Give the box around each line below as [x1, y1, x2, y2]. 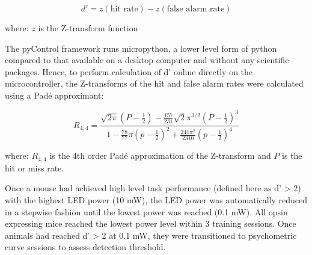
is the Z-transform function [38, 22, 138, 34]
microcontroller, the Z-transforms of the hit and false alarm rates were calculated [5, 77, 304, 90]
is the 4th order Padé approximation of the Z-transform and [49, 149, 271, 162]
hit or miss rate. [5, 161, 64, 174]
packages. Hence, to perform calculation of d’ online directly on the [5, 65, 253, 78]
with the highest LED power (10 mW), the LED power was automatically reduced [5, 194, 308, 206]
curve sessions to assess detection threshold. [5, 241, 166, 253]
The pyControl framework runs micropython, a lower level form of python [5, 41, 277, 54]
